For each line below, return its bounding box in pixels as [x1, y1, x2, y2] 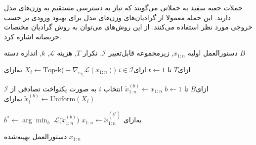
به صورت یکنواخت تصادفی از [10, 83, 97, 93]
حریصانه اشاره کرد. [4, 31, 61, 41]
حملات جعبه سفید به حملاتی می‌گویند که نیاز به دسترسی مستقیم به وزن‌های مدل [4, 2, 243, 12]
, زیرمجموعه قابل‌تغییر [108, 48, 174, 58]
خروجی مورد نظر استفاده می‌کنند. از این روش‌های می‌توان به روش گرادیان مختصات [4, 22, 253, 32]
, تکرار [83, 48, 102, 58]
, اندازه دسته [4, 48, 42, 58]
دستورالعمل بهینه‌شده [4, 131, 67, 141]
